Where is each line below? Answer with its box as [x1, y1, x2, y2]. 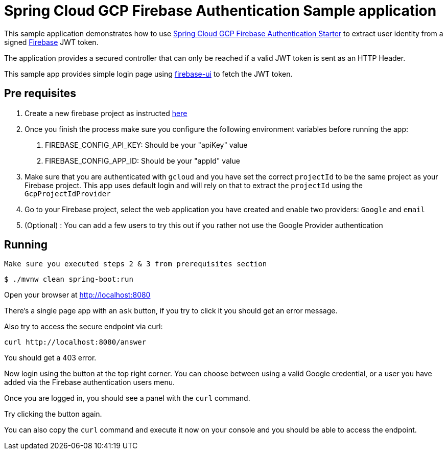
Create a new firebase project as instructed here [25, 108, 187, 118]
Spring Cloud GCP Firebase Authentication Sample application [4, 2, 437, 19]
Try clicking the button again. [4, 410, 102, 419]
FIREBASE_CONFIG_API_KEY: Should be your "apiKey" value [45, 140, 248, 149]
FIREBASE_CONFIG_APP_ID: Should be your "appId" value [45, 156, 240, 165]
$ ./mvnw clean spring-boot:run [4, 275, 133, 284]
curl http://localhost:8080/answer [4, 338, 147, 347]
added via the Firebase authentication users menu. [4, 378, 175, 387]
